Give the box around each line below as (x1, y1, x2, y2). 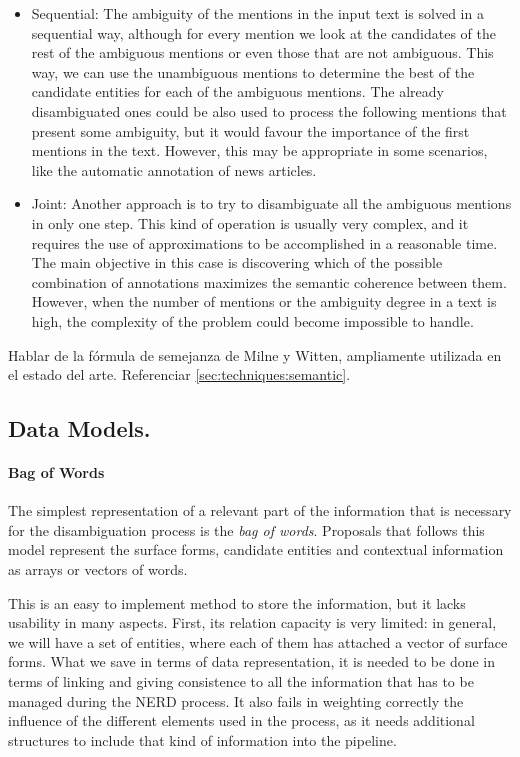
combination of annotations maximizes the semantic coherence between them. (31, 271, 507, 292)
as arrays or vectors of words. (8, 559, 188, 580)
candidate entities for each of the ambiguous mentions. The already (31, 81, 444, 102)
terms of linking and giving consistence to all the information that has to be (8, 671, 474, 692)
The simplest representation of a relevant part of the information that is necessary (8, 500, 512, 521)
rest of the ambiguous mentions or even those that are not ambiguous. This (31, 42, 494, 63)
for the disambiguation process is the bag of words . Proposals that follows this (8, 519, 485, 540)
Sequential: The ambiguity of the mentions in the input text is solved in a (31, 3, 484, 23)
